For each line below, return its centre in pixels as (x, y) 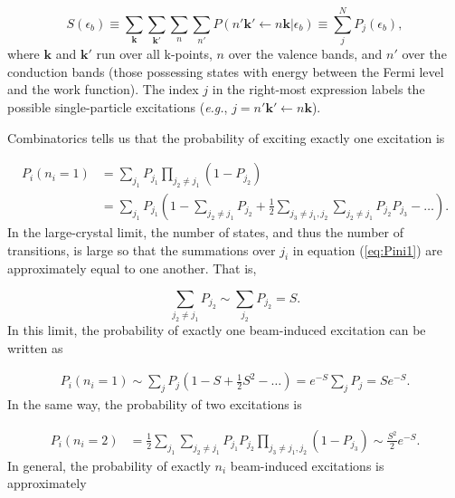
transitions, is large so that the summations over (142, 249)
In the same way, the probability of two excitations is (155, 404)
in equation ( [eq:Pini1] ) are (367, 249)
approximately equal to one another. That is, (132, 268)
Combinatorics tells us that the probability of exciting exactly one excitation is (226, 137)
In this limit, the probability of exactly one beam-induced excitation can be (217, 330)
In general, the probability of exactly (109, 465)
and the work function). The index (103, 89)
